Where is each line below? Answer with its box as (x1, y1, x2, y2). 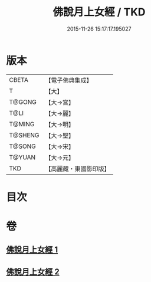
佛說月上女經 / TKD (52, 5, 146, 19)
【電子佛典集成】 (45, 76, 93, 84)
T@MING (9, 120, 35, 128)
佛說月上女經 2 (6, 267, 60, 277)
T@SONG (9, 142, 37, 150)
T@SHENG (9, 131, 40, 139)
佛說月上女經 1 (6, 245, 58, 255)
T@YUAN (9, 153, 36, 161)
